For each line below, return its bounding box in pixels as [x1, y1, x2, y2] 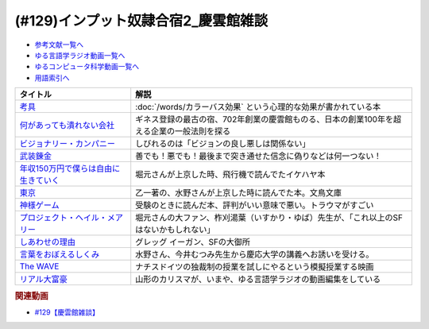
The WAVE [19, 261, 60, 272]
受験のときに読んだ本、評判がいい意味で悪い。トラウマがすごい [135, 199, 374, 211]
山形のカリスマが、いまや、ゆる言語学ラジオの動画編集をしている [135, 274, 381, 285]
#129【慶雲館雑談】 [34, 307, 99, 317]
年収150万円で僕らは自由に [19, 163, 121, 174]
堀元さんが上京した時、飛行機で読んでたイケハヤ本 [135, 169, 326, 180]
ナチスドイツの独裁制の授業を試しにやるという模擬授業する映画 [135, 261, 374, 273]
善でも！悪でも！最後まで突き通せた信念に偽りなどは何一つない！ [135, 151, 382, 162]
